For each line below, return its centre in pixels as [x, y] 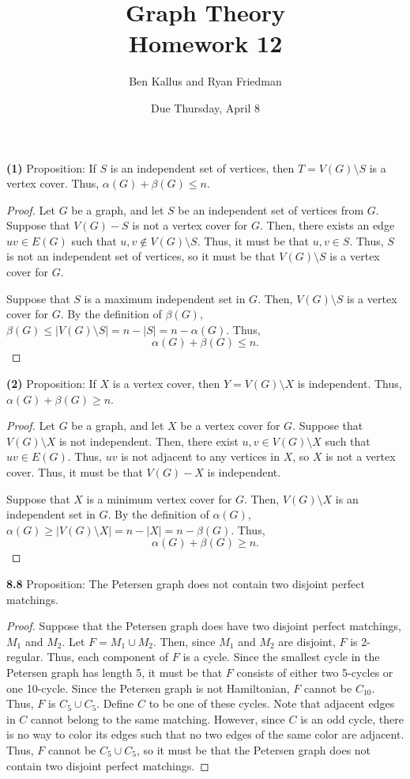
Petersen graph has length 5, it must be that [115, 672]
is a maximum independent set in [165, 298]
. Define [115, 703]
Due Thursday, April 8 [205, 107]
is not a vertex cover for [190, 225]
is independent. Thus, [350, 384]
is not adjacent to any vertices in [200, 456]
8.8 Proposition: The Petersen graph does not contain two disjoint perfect [186, 583]
